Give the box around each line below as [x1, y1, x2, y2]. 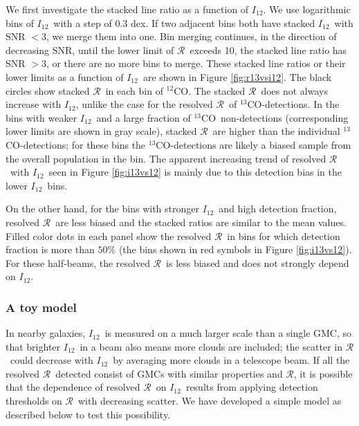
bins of [6, 15, 34, 30]
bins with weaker [6, 110, 77, 124]
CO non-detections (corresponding [201, 110, 349, 124]
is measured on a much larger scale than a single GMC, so [104, 326, 352, 340]
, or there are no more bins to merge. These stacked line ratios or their [46, 56, 346, 71]
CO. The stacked [174, 83, 246, 98]
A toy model [6, 298, 77, 315]
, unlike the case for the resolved [75, 97, 213, 111]
